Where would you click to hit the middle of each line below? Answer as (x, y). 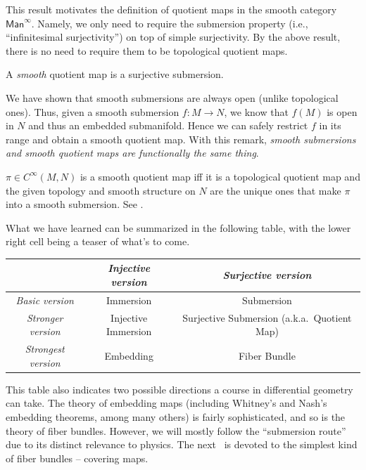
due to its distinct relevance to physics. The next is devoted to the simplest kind (182, 444)
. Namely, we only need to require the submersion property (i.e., (170, 23)
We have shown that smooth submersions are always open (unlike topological (172, 97)
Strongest (45, 349)
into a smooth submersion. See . (75, 204)
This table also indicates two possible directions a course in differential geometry (179, 389)
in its (330, 125)
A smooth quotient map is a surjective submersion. (115, 74)
